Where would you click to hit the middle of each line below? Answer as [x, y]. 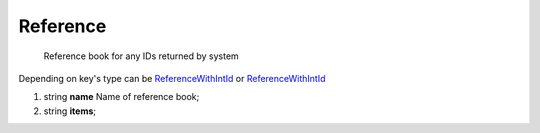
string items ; [70, 111]
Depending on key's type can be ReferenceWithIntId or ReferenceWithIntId [172, 78]
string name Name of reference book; [121, 97]
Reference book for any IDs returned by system [141, 56]
